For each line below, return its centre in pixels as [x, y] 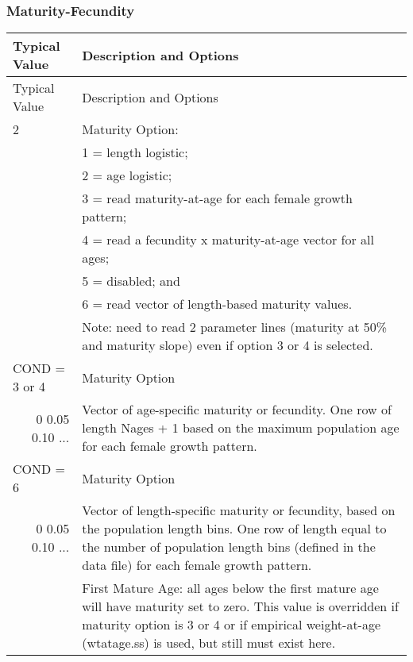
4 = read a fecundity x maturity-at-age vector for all [228, 240]
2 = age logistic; [127, 175]
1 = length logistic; [135, 152]
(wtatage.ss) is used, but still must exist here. [209, 643]
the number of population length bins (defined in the [229, 547]
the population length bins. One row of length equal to [234, 529]
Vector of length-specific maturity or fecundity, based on [239, 510]
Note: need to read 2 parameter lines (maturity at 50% [235, 327]
